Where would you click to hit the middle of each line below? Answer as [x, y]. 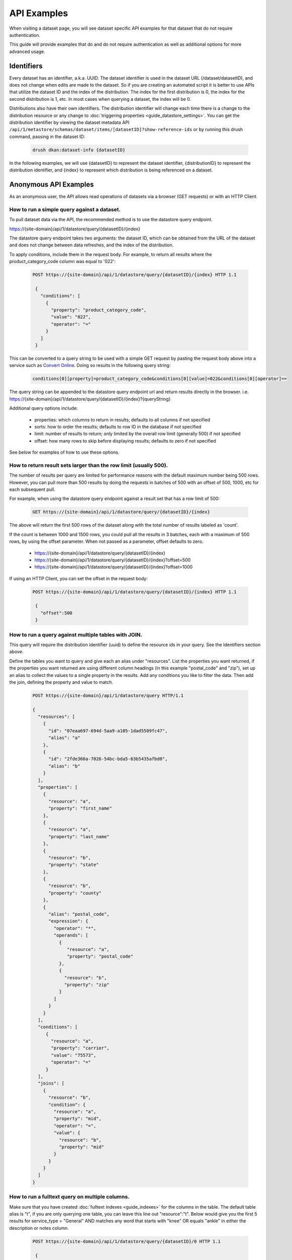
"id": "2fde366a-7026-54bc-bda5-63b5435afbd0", [108, 759]
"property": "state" [74, 865]
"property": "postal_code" [100, 957]
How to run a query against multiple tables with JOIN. [76, 635]
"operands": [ [71, 935]
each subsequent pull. [32, 489]
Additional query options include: [43, 408]
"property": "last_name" [79, 836]
